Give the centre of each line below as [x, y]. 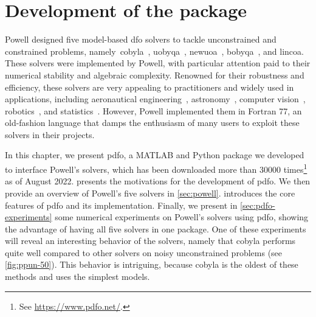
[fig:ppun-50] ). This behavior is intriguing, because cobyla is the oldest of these [152, 264]
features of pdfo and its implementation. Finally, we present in [121, 205]
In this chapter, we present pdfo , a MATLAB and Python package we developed [155, 155]
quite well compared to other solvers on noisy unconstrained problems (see [144, 252]
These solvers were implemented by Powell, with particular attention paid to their [158, 63]
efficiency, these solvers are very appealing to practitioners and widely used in [149, 87]
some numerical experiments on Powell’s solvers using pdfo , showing [182, 217]
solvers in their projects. [50, 134]
